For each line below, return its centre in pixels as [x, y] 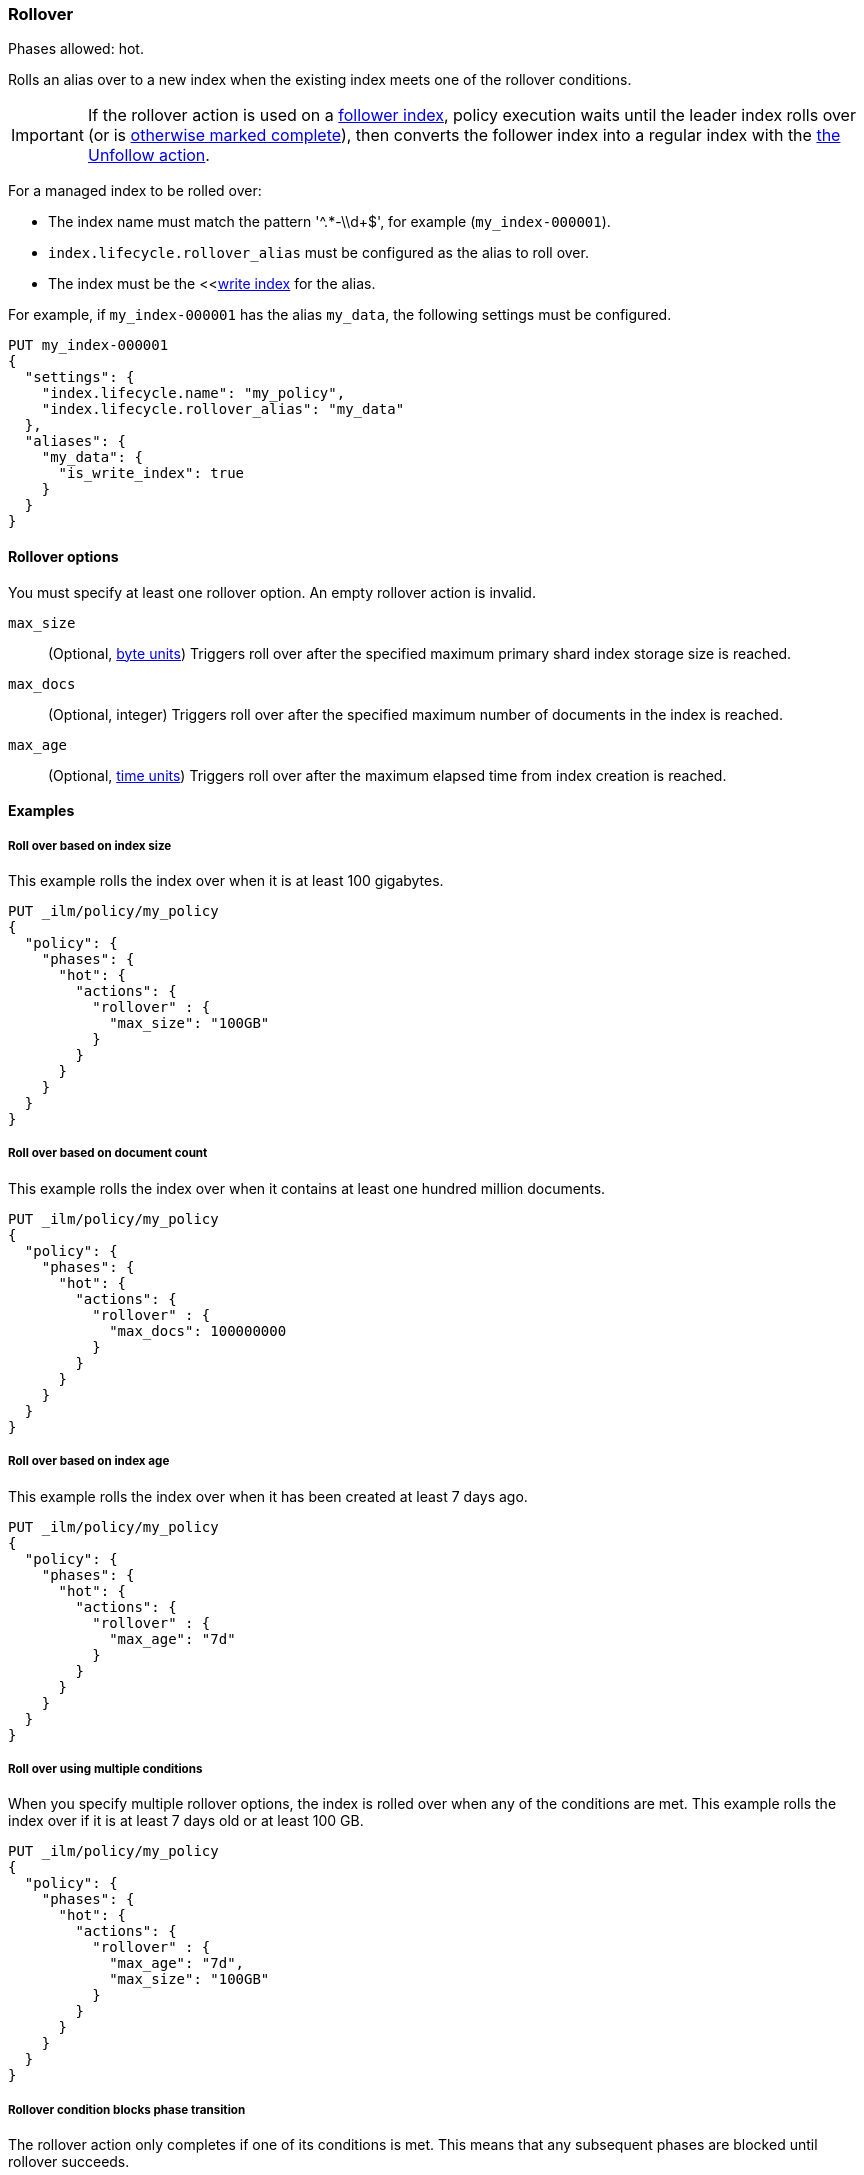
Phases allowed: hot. [76, 49]
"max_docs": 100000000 [198, 1330]
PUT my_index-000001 [88, 345]
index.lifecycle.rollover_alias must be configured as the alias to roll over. [318, 253]
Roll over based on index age [89, 1461]
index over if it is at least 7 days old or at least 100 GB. [186, 1821]
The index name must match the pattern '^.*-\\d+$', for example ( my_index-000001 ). [329, 222]
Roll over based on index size [90, 845]
